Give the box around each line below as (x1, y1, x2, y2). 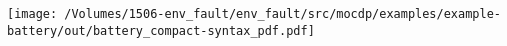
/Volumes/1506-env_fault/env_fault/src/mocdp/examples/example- (64, 7, 501, 21)
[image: (7, 7, 58, 21)
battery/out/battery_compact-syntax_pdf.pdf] (7, 23, 315, 38)
